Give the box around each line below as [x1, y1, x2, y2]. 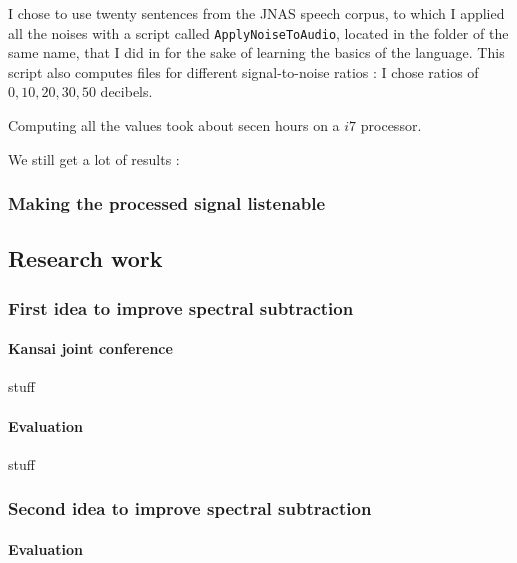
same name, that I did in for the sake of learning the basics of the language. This [8, 42, 505, 63]
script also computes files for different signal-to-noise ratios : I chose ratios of [8, 61, 479, 82]
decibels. [100, 81, 153, 102]
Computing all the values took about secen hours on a [8, 115, 340, 136]
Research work [8, 243, 163, 274]
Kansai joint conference [8, 338, 173, 359]
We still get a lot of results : [8, 148, 180, 169]
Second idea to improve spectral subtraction [8, 496, 372, 521]
